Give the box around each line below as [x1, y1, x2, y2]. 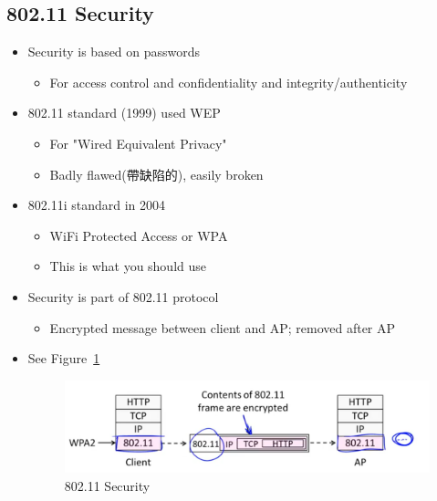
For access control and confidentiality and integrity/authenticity [49, 72, 408, 91]
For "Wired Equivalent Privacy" [49, 133, 227, 152]
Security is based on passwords [27, 42, 201, 61]
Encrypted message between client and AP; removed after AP [49, 318, 396, 337]
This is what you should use [49, 256, 207, 276]
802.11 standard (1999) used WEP [27, 103, 221, 122]
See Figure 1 [27, 349, 100, 368]
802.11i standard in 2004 [27, 195, 166, 214]
